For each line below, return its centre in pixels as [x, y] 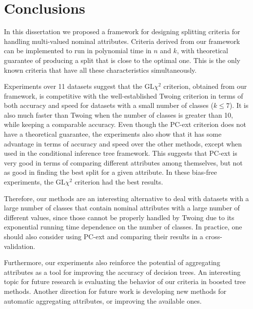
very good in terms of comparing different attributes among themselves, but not [123, 162]
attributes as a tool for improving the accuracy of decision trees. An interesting [122, 272]
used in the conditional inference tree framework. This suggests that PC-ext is [121, 153]
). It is [239, 105]
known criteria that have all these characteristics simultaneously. [100, 70]
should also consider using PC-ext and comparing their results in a [104, 236]
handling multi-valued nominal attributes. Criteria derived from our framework [122, 41]
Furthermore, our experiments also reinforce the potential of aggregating [112, 262]
